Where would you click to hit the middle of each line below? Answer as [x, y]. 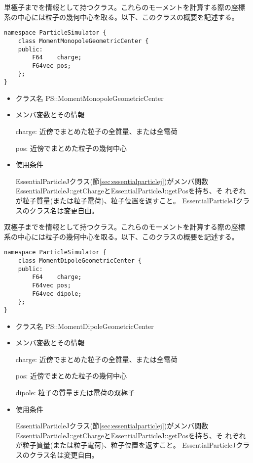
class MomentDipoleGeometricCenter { [80, 260]
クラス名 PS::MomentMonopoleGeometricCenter [90, 98]
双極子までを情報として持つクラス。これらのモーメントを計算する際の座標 [125, 227]
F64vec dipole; [57, 294]
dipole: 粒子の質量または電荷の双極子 [75, 392]
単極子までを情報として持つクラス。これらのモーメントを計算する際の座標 [125, 7]
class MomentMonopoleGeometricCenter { [83, 41]
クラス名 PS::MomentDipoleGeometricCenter [85, 326]
